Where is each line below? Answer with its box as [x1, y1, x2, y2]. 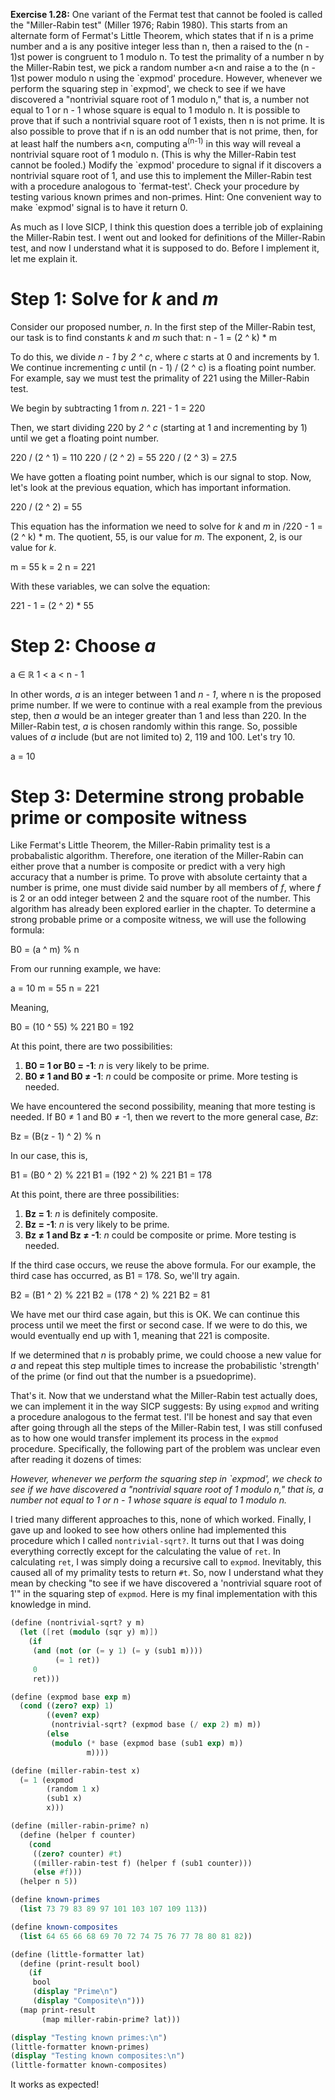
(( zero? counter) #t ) [32, 1849, 123, 1859]
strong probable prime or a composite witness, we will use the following [10, 914, 307, 926]
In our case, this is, [10, 1150, 88, 1162]
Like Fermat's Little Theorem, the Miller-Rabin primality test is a [10, 839, 271, 851]
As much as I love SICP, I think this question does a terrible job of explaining [10, 220, 323, 233]
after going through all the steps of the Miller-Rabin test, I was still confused [10, 1422, 323, 1434]
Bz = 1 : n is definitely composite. [24, 1208, 159, 1220]
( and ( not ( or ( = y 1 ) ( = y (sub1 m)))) [32, 1646, 203, 1656]
